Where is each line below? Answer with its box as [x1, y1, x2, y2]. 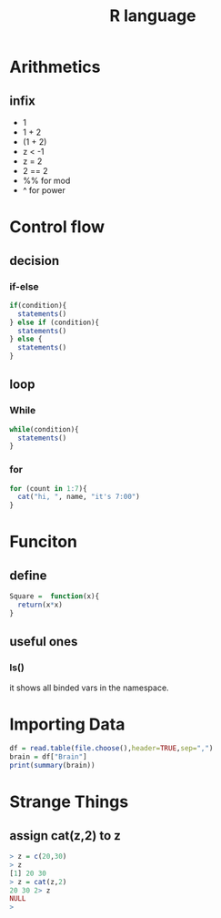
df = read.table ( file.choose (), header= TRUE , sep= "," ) [9, 744, 214, 753]
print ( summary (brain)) [9, 761, 95, 770]
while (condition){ [9, 424, 79, 433]
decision [9, 252, 60, 269]
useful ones [9, 634, 78, 649]
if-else [9, 280, 39, 292]
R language [108, 5, 197, 26]
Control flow [9, 217, 105, 238]
